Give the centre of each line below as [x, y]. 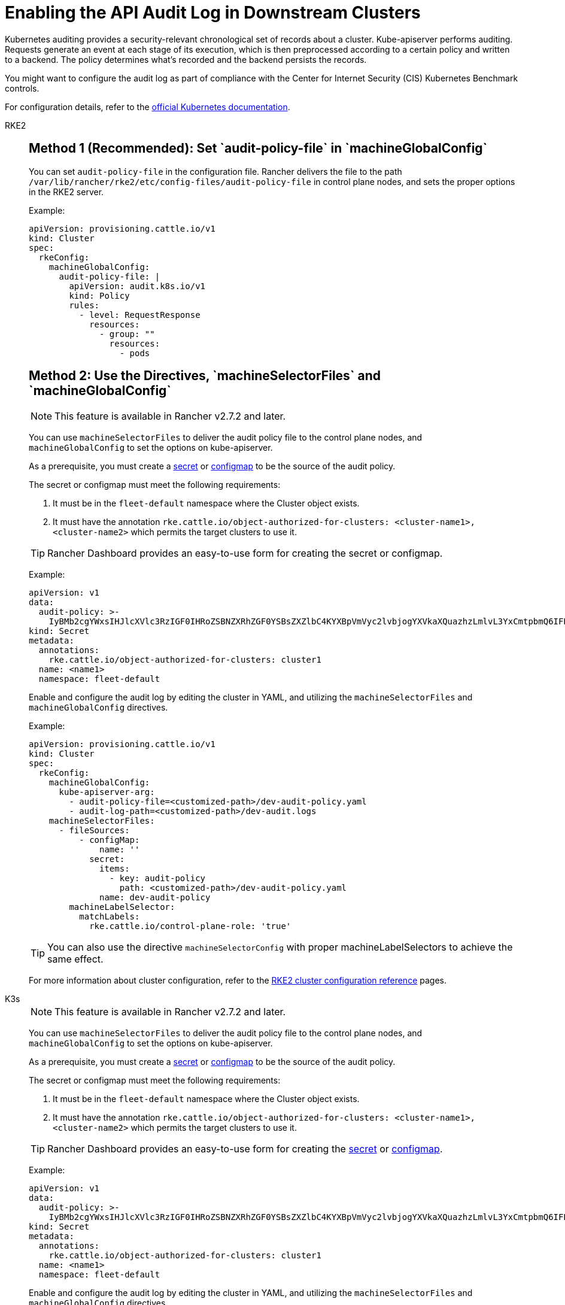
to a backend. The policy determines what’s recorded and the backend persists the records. [186, 59]
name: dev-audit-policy [155, 898]
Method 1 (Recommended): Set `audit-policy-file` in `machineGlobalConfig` [258, 148]
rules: [84, 305]
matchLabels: [110, 917]
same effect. [75, 959]
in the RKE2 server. [66, 192]
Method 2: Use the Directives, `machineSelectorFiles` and [205, 376]
